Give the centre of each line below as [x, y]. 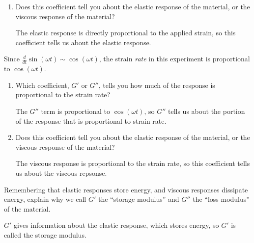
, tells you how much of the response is [157, 85]
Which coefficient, [42, 85]
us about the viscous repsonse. [61, 173]
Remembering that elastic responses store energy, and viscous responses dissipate [126, 189]
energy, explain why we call [45, 199]
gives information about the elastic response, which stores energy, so [116, 225]
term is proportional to [76, 111]
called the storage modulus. [45, 234]
